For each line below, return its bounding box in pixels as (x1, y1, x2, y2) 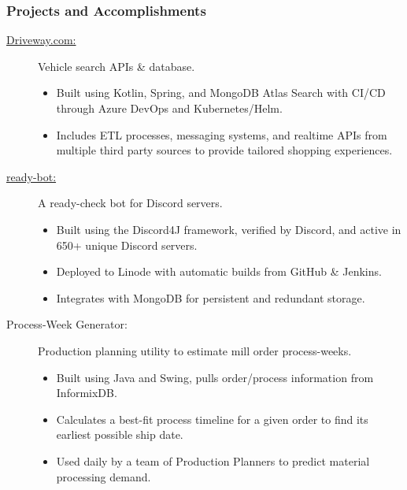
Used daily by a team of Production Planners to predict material (56, 452, 370, 469)
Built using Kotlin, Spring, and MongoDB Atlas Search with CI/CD (56, 84, 386, 101)
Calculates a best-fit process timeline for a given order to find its (56, 410, 368, 427)
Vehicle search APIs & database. (38, 58, 195, 74)
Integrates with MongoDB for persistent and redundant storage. (56, 289, 365, 306)
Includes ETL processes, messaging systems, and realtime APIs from (56, 126, 387, 143)
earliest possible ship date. (56, 426, 183, 443)
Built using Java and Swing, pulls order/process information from (56, 369, 374, 385)
